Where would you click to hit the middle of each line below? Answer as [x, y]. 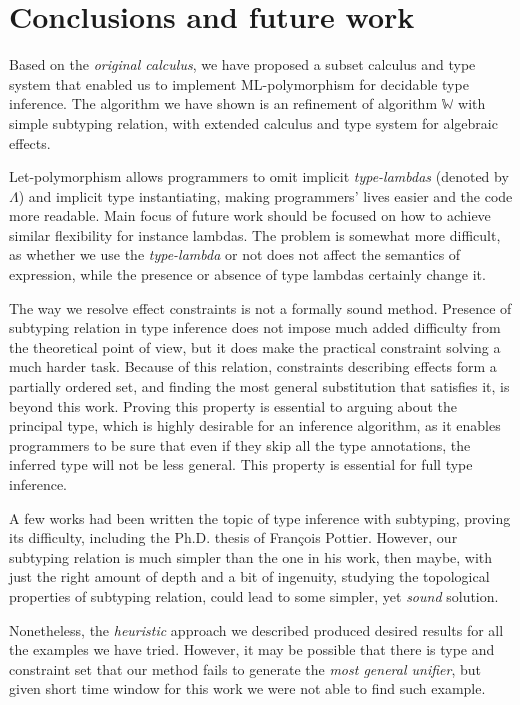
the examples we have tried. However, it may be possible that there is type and [252, 649]
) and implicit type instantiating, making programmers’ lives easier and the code [265, 195]
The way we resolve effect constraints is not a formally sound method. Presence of [260, 307]
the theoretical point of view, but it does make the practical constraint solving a [255, 346]
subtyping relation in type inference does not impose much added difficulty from [255, 327]
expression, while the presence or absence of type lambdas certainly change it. [247, 274]
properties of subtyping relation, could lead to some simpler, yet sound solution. [254, 595]
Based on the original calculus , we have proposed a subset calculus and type [242, 64]
